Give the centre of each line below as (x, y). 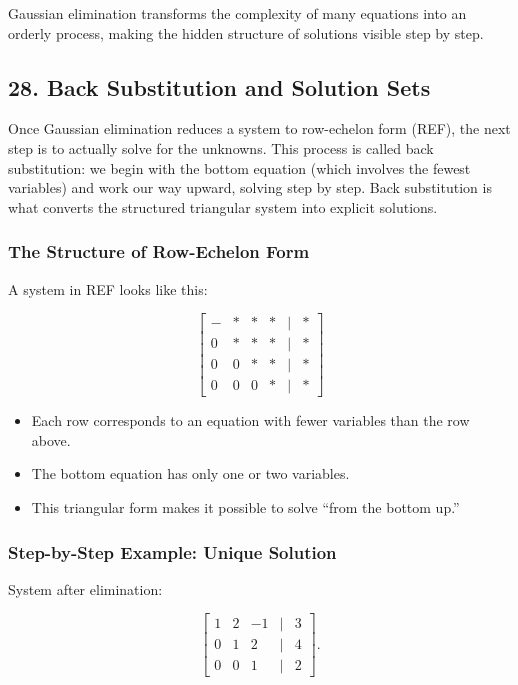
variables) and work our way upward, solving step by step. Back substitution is (250, 187)
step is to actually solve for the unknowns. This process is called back (221, 147)
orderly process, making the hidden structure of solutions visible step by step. (246, 32)
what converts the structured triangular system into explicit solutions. (223, 206)
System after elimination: (85, 588)
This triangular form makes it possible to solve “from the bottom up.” (245, 507)
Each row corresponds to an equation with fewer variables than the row (250, 420)
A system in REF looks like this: (108, 288)
